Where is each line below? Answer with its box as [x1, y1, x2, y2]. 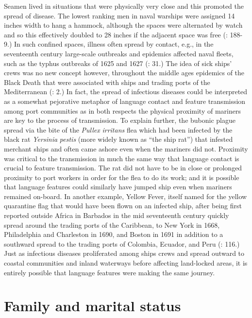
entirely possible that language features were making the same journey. [4, 267, 215, 277]
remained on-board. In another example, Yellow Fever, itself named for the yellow [4, 191, 247, 201]
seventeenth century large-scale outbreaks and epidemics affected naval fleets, [4, 48, 234, 58]
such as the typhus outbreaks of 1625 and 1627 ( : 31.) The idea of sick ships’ [4, 58, 232, 68]
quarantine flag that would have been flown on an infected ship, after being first [4, 201, 242, 211]
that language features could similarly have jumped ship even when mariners [4, 182, 232, 192]
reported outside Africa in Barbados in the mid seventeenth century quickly [4, 210, 229, 220]
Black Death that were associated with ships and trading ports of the [4, 77, 210, 87]
